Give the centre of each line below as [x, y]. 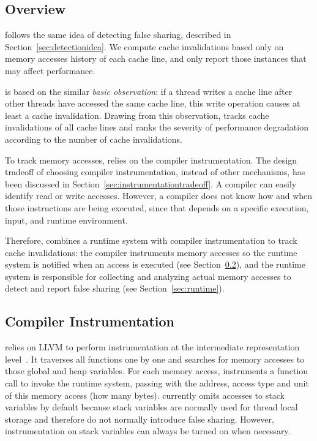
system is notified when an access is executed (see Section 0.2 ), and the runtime [155, 264]
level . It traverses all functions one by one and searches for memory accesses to [155, 359]
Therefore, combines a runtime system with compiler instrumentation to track [151, 240]
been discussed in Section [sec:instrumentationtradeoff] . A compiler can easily [151, 183]
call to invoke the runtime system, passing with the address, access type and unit [157, 383]
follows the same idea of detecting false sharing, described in [118, 35]
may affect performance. [50, 70]
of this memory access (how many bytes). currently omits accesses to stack [145, 395]
